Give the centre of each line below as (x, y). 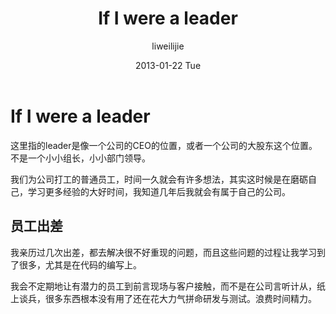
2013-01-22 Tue (168, 65)
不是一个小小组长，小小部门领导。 (80, 158)
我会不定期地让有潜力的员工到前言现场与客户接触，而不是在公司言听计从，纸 (168, 286)
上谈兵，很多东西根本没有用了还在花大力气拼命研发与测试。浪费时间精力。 (163, 298)
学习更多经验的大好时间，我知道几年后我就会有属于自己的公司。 (159, 191)
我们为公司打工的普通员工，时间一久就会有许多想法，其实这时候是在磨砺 (159, 179)
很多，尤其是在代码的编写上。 (80, 264)
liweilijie (168, 46)
